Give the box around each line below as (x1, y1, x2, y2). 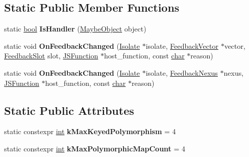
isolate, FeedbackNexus (145, 67, 218, 78)
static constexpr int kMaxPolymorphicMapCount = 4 (4, 143, 186, 153)
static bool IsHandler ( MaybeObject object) (4, 23, 146, 34)
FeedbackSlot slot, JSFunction (4, 50, 98, 61)
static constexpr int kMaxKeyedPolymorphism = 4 (4, 126, 176, 137)
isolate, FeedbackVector (145, 40, 218, 51)
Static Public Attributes (4, 102, 134, 118)
